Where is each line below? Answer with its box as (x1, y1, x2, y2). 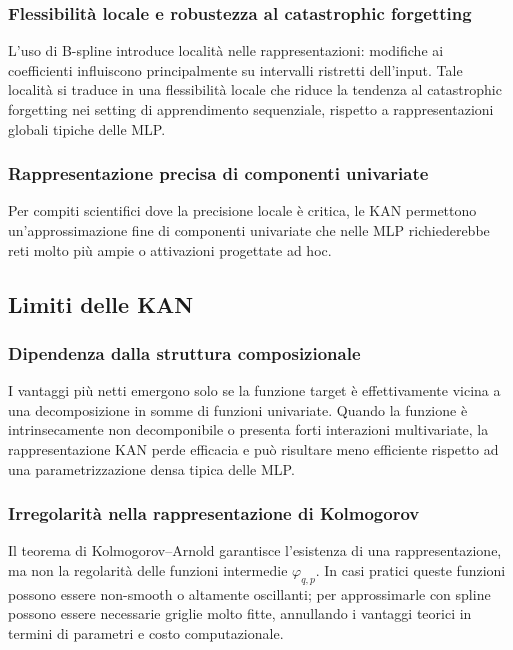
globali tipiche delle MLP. (8, 118, 166, 139)
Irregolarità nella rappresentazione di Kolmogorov (8, 501, 420, 526)
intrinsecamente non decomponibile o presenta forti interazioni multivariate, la (8, 419, 489, 440)
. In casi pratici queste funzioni (315, 559, 506, 580)
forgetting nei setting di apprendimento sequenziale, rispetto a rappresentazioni (8, 99, 494, 119)
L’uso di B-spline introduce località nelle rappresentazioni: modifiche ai (8, 40, 444, 61)
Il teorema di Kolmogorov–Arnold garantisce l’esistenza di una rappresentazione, (8, 540, 502, 561)
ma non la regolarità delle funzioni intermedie (8, 559, 288, 580)
